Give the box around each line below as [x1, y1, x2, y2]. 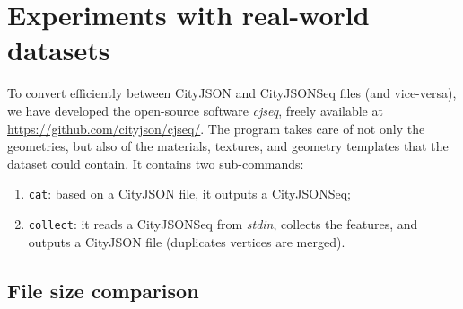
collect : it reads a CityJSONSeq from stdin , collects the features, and [28, 214, 418, 233]
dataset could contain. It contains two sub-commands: [7, 154, 304, 172]
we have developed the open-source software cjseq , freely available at [7, 101, 383, 119]
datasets [7, 31, 110, 68]
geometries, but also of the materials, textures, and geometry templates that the [7, 137, 449, 155]
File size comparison [7, 276, 199, 304]
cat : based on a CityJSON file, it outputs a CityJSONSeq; [28, 184, 352, 203]
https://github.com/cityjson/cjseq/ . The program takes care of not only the [7, 119, 425, 137]
